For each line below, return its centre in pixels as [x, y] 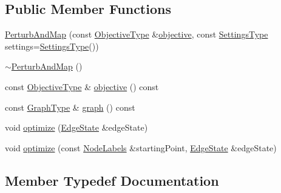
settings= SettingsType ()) [52, 46]
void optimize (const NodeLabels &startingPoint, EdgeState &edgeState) [141, 147]
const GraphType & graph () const [70, 107]
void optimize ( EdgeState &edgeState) [76, 127]
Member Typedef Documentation [112, 180]
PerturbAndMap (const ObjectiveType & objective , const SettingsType [137, 34]
